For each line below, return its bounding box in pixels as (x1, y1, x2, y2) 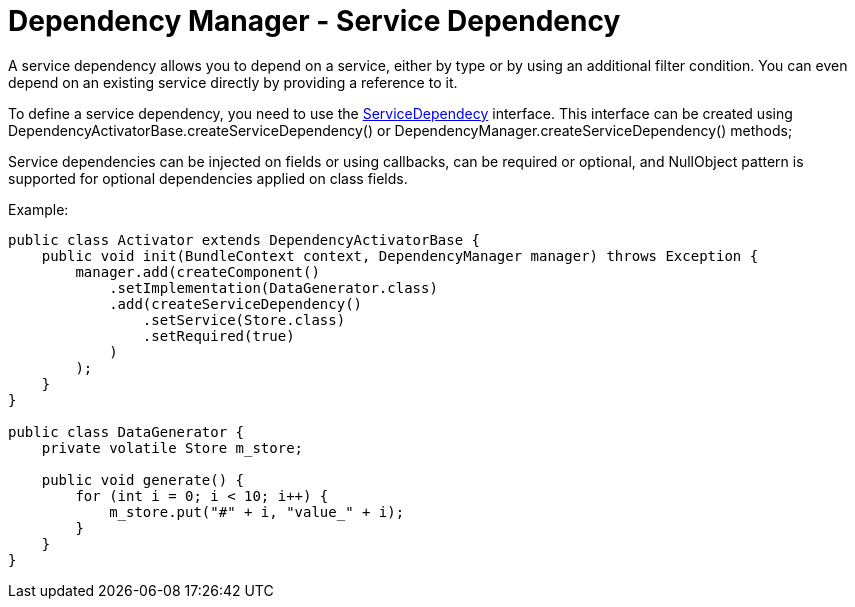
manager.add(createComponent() (75, 263, 320, 280)
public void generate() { (41, 471, 245, 488)
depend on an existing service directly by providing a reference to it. (8, 73, 458, 91)
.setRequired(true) (142, 327, 295, 344)
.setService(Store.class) (142, 311, 346, 328)
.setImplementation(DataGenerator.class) (109, 279, 438, 296)
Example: (8, 200, 69, 218)
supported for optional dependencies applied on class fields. (8, 169, 408, 187)
